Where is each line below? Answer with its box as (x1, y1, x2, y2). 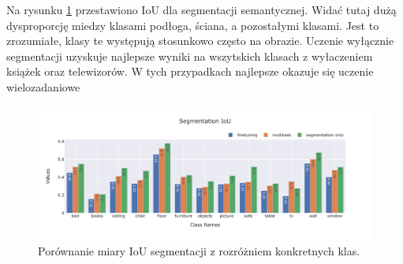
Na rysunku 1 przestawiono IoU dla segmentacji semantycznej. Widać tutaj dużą (6, 2, 397, 17)
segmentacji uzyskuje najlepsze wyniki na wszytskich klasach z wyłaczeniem (6, 47, 373, 64)
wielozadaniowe (6, 78, 80, 95)
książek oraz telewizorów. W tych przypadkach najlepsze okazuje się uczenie (6, 63, 374, 80)
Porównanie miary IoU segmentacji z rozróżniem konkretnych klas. (38, 242, 360, 258)
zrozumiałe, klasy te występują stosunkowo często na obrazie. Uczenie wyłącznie (6, 32, 394, 49)
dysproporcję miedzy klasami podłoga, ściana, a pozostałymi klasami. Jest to (6, 17, 379, 33)
